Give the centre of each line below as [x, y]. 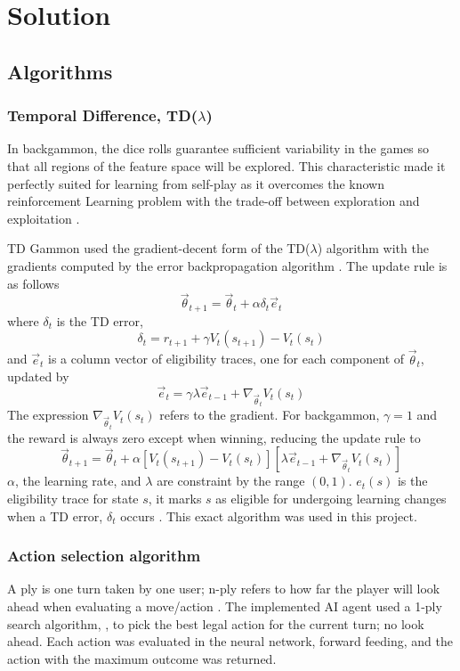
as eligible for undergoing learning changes [331, 498]
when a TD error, [55, 516]
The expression [48, 415]
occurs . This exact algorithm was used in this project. [269, 516]
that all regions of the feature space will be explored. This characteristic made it [226, 165]
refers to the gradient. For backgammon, [270, 415]
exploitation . [44, 218]
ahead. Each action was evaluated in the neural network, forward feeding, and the [230, 641]
